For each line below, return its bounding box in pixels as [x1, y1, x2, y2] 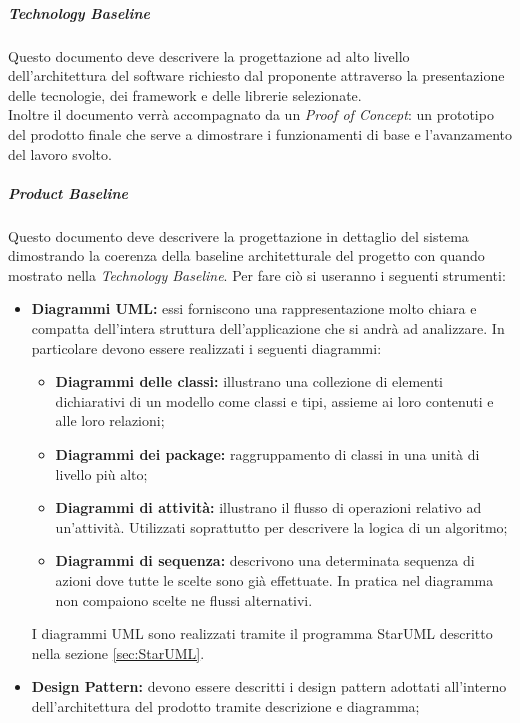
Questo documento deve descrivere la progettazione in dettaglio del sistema [8, 225, 469, 246]
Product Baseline [8, 182, 128, 203]
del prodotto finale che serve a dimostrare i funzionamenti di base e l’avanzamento [8, 123, 512, 144]
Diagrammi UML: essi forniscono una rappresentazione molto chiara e [31, 298, 477, 319]
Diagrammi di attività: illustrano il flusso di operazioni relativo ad [55, 497, 482, 518]
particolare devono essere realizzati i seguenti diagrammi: [31, 337, 382, 358]
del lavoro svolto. [8, 143, 112, 164]
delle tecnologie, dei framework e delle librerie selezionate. [8, 84, 362, 105]
